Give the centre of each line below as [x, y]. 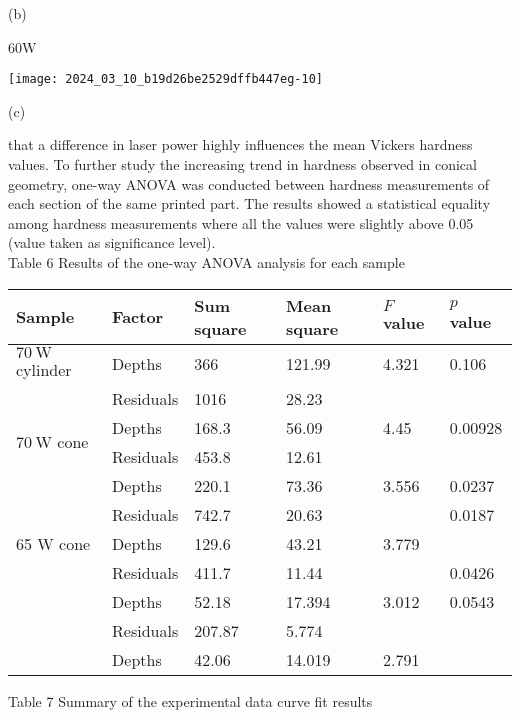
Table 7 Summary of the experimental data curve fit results [190, 700]
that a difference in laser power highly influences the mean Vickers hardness [240, 144]
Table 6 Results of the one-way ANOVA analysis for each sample [206, 262]
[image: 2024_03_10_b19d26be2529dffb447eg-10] [165, 79]
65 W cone [53, 543]
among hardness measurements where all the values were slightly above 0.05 [241, 222]
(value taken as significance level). [112, 242]
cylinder [44, 369]
